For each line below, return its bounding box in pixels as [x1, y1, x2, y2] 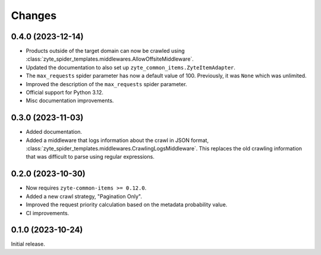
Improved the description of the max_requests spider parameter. [26, 80, 187, 87]
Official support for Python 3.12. [26, 89, 103, 96]
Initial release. [11, 241, 45, 248]
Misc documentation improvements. [26, 97, 114, 104]
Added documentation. [26, 128, 83, 136]
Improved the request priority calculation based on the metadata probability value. [26, 201, 228, 208]
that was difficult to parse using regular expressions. [26, 153, 155, 160]
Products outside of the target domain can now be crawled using [26, 48, 185, 55]
